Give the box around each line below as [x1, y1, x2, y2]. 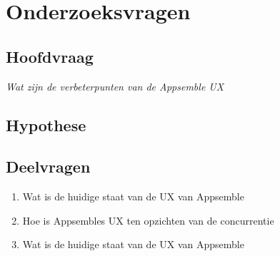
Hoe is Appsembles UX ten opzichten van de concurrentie [22, 213, 274, 227]
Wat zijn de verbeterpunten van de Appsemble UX [6, 78, 224, 93]
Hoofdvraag [6, 45, 94, 67]
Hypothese [6, 113, 86, 135]
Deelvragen [6, 155, 91, 178]
